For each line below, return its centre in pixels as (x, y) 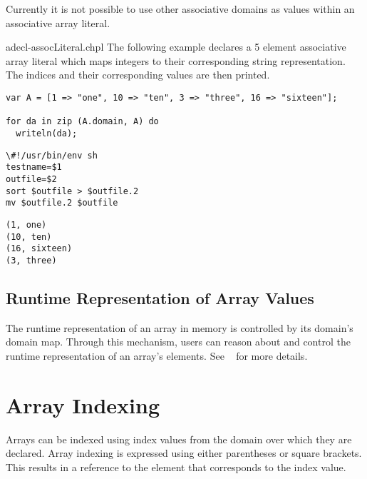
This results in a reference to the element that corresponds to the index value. (176, 467)
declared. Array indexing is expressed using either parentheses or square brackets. (184, 453)
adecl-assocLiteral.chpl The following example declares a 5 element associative (176, 47)
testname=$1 (34, 167)
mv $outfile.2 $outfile (62, 203)
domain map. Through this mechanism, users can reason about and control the (178, 342)
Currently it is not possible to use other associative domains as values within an (180, 9)
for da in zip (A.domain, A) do (82, 122)
